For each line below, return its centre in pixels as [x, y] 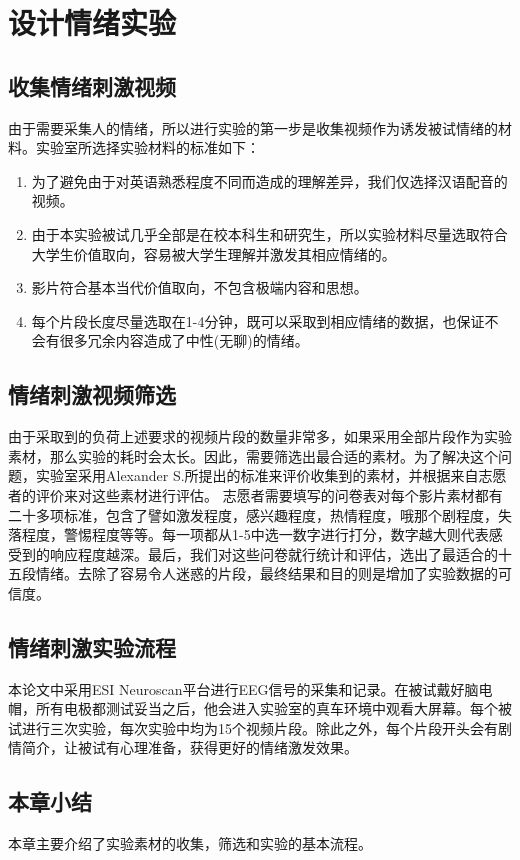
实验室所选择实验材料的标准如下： [147, 147]
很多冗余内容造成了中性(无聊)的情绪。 [184, 340]
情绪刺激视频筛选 [92, 394]
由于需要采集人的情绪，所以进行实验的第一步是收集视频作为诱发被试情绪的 [253, 127]
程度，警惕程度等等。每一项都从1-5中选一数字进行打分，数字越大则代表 [255, 534]
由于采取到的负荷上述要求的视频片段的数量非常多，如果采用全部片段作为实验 [260, 436]
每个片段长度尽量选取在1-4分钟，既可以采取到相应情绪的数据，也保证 [258, 320]
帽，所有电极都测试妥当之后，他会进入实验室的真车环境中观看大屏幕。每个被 [260, 708]
